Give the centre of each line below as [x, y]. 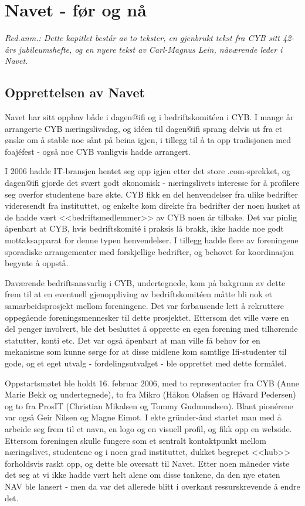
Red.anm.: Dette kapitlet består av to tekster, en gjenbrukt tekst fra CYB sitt [142, 38]
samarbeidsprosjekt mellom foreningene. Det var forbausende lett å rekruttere [145, 306]
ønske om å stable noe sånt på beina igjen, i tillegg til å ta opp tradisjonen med [148, 140]
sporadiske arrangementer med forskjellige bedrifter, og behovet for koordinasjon [150, 251]
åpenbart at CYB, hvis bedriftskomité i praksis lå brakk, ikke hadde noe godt [144, 228]
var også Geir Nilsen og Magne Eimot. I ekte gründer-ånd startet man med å [143, 417]
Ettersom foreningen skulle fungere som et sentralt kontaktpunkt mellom [135, 440]
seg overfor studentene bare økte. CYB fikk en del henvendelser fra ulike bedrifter [152, 194]
